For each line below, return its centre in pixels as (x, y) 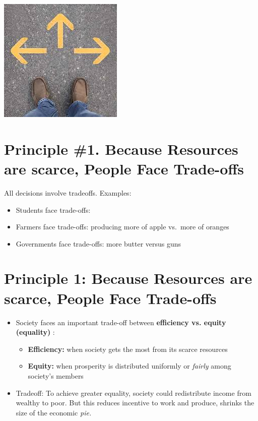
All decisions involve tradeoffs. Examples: (68, 192)
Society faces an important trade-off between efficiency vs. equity (121, 322)
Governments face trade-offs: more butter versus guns (99, 243)
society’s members (56, 375)
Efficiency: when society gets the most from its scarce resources (128, 349)
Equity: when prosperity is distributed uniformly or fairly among (130, 366)
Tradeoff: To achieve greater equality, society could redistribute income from (134, 393)
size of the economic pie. (54, 412)
